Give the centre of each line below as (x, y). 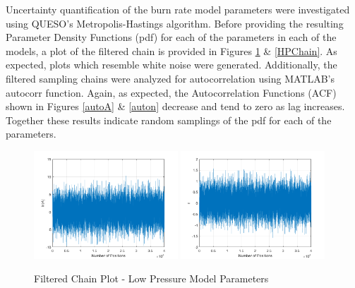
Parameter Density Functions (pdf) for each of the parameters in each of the (171, 37)
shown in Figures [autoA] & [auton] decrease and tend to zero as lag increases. (175, 106)
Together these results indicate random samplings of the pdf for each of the (169, 120)
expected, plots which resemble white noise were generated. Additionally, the (172, 65)
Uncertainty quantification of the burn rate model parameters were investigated (178, 9)
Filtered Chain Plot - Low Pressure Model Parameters (151, 278)
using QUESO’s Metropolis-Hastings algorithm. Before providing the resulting (175, 23)
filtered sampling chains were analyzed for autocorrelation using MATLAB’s (170, 78)
